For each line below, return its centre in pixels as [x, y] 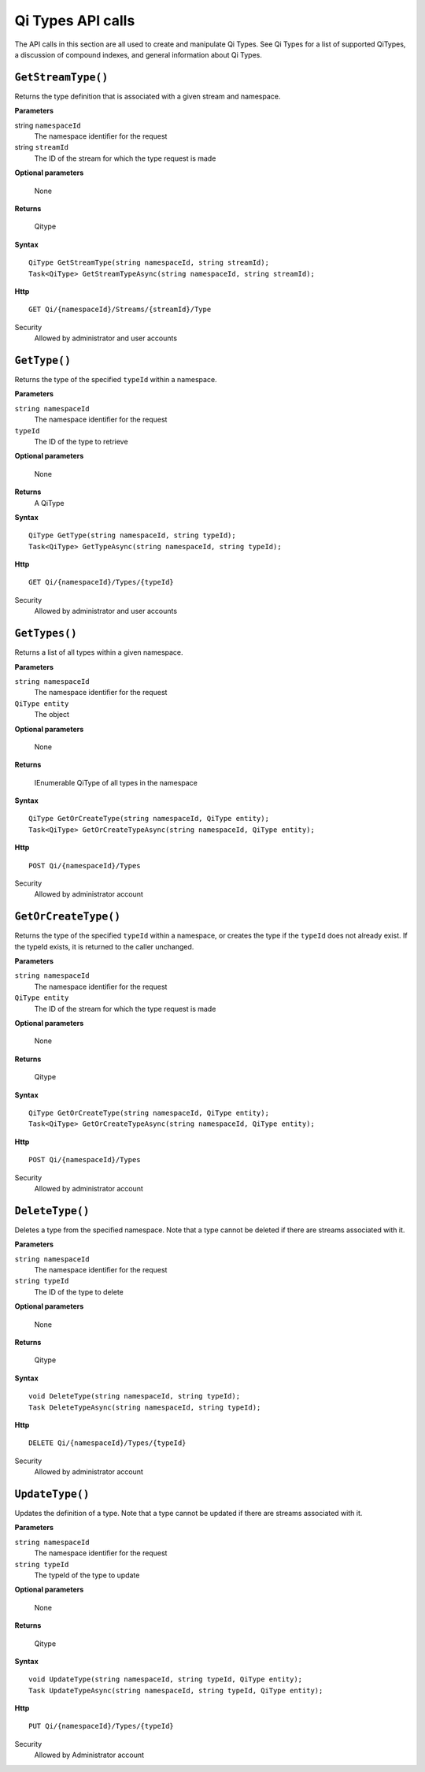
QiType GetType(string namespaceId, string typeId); [132, 535]
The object [52, 715]
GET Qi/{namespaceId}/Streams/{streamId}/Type [120, 310]
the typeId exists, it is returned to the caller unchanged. [104, 946]
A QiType [49, 503]
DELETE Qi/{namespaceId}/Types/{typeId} [107, 1443]
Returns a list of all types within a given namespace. [99, 652]
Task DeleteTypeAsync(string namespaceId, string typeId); [145, 1407]
